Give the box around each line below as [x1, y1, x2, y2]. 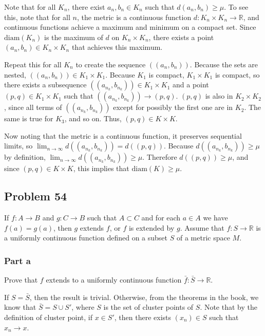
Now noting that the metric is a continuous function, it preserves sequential [4, 130, 242, 141]
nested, [4, 69, 26, 80]
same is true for [4, 113, 53, 124]
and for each [141, 212, 181, 223]
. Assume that [180, 222, 224, 233]
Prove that [4, 274, 38, 285]
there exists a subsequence [4, 79, 87, 90]
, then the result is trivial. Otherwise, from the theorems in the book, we [29, 291, 259, 302]
